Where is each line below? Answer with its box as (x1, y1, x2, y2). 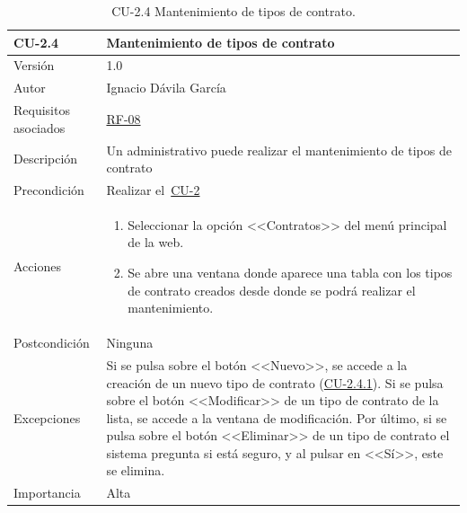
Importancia (13, 483, 81, 502)
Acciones (13, 257, 61, 276)
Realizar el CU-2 (106, 181, 200, 199)
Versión (13, 56, 55, 75)
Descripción (13, 149, 78, 168)
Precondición (13, 181, 84, 199)
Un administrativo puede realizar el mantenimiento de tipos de (106, 140, 452, 159)
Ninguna (106, 333, 154, 352)
